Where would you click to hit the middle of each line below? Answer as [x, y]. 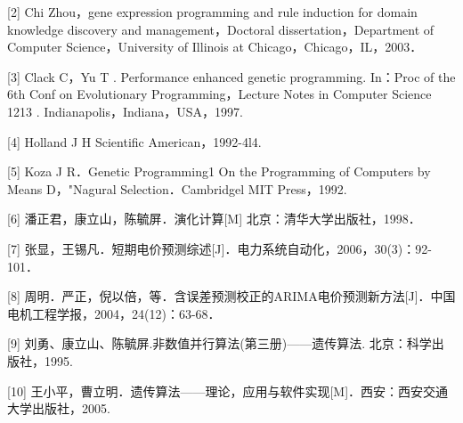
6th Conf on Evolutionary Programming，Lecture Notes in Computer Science [219, 94]
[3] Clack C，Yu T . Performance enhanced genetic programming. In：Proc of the [231, 76]
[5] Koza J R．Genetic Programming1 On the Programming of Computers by [219, 171]
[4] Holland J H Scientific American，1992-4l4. [134, 141]
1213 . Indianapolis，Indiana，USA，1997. [125, 111]
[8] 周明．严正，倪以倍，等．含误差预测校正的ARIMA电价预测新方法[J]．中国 [231, 296]
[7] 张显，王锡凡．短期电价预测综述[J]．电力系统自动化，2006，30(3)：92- [219, 248]
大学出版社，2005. [59, 408]
